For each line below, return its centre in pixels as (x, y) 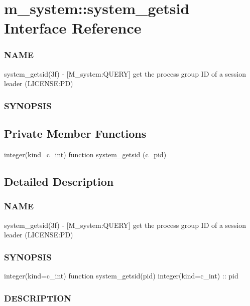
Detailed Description (59, 181)
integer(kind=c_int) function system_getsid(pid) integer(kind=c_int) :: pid (121, 276)
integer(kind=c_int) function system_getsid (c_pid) (85, 155)
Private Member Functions (75, 133)
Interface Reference (73, 28)
